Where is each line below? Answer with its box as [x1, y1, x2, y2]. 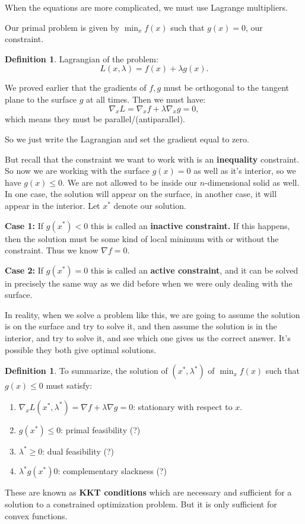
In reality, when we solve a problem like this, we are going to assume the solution [5, 308, 300, 320]
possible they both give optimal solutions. [5, 343, 157, 355]
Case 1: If [5, 219, 44, 231]
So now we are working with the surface [5, 164, 150, 177]
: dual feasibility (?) [42, 444, 114, 457]
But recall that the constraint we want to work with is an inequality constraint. [5, 153, 300, 165]
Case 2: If [5, 263, 44, 276]
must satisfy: [46, 379, 93, 392]
